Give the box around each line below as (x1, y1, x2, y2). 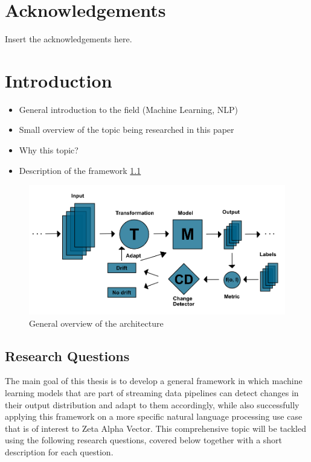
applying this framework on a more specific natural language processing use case (5, 410, 303, 423)
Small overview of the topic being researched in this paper (19, 123, 234, 136)
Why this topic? (19, 144, 79, 156)
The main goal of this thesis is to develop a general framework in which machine (5, 374, 303, 387)
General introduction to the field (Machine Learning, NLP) (19, 103, 238, 115)
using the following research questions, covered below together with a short (5, 434, 283, 446)
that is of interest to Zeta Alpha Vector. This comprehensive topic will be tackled (5, 422, 306, 434)
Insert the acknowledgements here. (5, 33, 132, 45)
